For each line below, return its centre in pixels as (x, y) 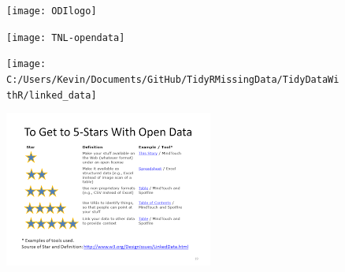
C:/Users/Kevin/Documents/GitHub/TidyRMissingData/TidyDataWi (173, 79)
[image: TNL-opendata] (66, 37)
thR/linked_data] (52, 95)
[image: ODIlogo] (52, 11)
